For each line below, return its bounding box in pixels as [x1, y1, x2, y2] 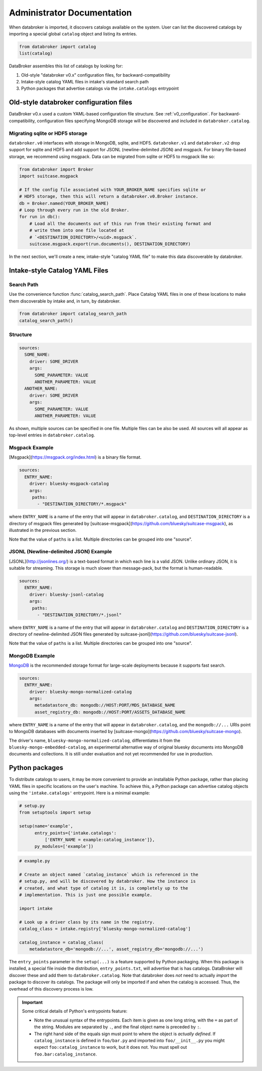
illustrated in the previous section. [9, 528, 77, 533]
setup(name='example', [19, 823, 73, 829]
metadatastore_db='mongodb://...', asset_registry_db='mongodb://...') [29, 946, 204, 952]
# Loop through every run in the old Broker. [19, 208, 130, 213]
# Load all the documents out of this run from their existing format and [29, 221, 211, 226]
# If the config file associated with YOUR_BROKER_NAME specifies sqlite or [19, 187, 206, 192]
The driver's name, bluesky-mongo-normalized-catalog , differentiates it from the [9, 737, 180, 743]
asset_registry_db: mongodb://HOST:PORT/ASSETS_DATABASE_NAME [34, 709, 186, 715]
